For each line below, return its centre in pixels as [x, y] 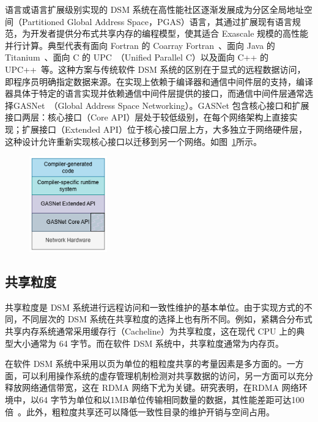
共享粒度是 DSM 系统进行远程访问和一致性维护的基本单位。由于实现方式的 [154, 307]
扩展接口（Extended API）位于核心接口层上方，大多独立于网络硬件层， [164, 129]
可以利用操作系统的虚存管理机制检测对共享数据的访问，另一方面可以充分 [167, 375]
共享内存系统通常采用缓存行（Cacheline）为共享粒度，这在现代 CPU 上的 [151, 331]
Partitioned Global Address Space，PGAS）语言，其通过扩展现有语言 [157, 21]
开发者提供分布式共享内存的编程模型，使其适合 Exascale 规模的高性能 [169, 33]
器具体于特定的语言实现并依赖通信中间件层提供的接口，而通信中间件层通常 [155, 93]
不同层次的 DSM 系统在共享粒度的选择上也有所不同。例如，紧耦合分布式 [167, 319]
